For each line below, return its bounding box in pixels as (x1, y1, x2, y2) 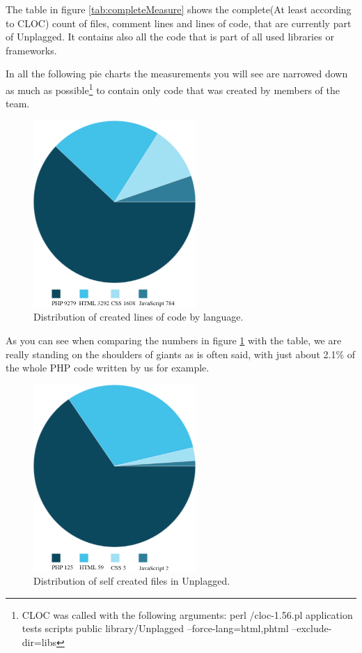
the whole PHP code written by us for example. (6, 360, 210, 375)
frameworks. (6, 43, 57, 57)
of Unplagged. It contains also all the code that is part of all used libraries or (6, 29, 334, 44)
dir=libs (22, 635, 56, 650)
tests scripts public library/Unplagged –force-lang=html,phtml (22, 621, 289, 636)
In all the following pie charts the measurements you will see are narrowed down (6, 66, 348, 81)
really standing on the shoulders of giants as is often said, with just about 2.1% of (6, 346, 355, 361)
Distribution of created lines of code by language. (33, 309, 244, 324)
